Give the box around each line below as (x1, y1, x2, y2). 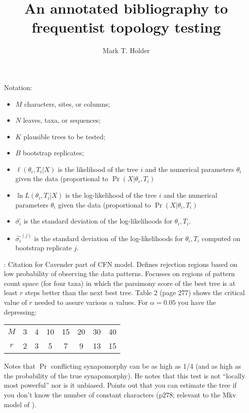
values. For (116, 297, 148, 307)
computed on (201, 233, 240, 243)
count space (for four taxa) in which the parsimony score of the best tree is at (4, 278, 235, 288)
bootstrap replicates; (23, 148, 84, 158)
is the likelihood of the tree (58, 164, 138, 174)
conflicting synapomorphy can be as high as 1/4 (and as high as (51, 361, 241, 371)
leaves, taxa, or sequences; (23, 115, 101, 125)
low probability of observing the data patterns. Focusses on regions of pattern (4, 268, 235, 279)
